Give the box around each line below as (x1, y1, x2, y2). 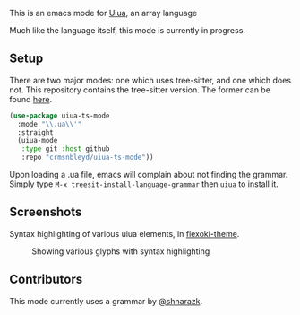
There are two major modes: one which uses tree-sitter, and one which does (9, 74, 292, 85)
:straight (17, 127, 54, 137)
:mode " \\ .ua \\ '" (17, 119, 82, 128)
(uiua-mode (17, 136, 58, 145)
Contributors (9, 272, 83, 287)
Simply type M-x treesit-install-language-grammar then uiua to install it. (9, 179, 279, 189)
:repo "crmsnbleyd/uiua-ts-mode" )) (21, 153, 154, 162)
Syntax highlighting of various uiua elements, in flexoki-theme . (9, 228, 240, 239)
